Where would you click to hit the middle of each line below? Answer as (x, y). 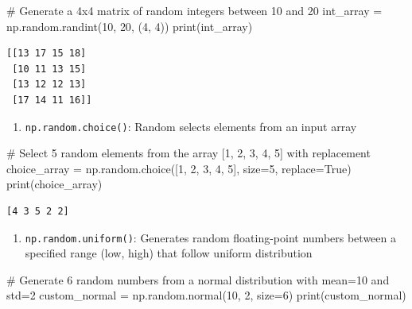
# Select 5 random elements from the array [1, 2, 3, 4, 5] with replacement (189, 153)
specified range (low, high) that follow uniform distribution (169, 253)
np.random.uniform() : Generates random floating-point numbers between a (210, 237)
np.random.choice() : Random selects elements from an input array (191, 126)
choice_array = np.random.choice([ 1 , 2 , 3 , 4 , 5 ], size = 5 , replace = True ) (179, 168)
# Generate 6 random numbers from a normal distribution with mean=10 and (198, 279)
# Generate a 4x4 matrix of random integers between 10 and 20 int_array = (194, 10)
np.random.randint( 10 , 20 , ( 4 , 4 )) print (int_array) (130, 26)
